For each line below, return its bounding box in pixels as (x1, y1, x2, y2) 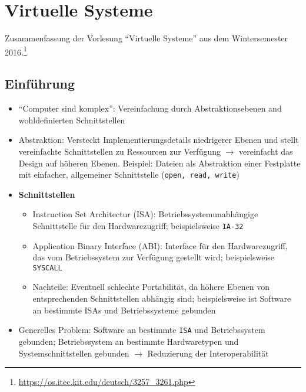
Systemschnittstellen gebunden (18, 347, 129, 359)
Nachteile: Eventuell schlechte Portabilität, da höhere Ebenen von (32, 280, 270, 293)
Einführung (5, 74, 75, 93)
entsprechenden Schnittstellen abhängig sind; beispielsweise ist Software (32, 292, 291, 305)
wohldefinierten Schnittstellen (18, 113, 125, 126)
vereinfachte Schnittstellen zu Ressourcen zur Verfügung (18, 145, 221, 157)
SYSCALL (32, 263, 62, 272)
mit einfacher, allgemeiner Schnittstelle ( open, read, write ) (18, 168, 240, 181)
